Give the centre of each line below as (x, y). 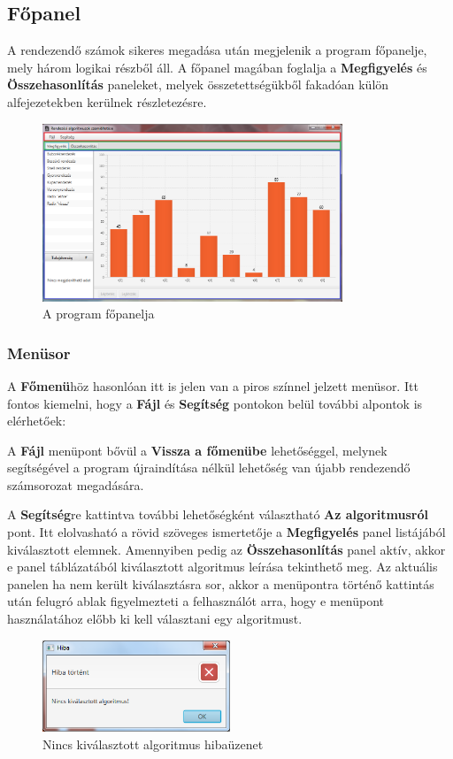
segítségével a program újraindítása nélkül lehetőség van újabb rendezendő (209, 468)
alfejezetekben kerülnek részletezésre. (107, 101)
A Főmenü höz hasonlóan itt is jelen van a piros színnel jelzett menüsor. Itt (213, 385)
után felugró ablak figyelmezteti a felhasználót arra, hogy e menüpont (196, 601)
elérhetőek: (37, 421)
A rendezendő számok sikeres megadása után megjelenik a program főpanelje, (217, 50)
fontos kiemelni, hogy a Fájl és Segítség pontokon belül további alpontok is (215, 403)
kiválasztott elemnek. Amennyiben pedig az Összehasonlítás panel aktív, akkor (226, 549)
